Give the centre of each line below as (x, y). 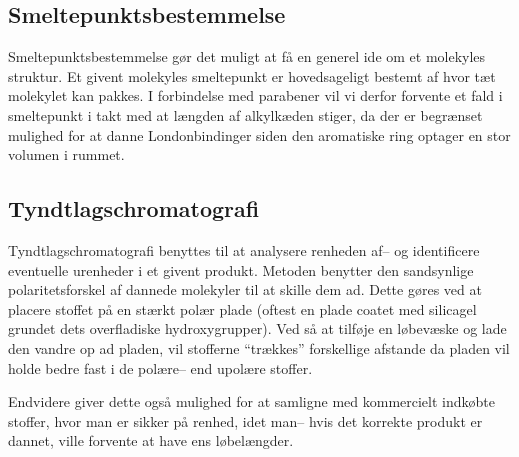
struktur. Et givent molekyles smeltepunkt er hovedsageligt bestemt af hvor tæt (252, 75)
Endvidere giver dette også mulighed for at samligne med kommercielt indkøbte (251, 401)
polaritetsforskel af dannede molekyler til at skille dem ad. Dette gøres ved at (245, 289)
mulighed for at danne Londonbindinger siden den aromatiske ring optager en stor (259, 134)
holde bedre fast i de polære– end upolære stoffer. (160, 367)
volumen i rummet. (66, 154)
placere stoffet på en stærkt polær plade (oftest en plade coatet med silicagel (242, 308)
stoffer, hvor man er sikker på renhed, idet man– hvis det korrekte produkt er (245, 420)
